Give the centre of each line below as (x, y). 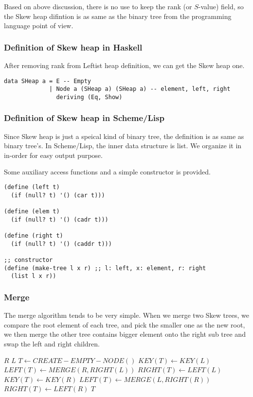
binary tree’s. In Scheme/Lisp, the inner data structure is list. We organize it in (123, 146)
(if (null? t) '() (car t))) (58, 195)
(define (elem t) (32, 212)
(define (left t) (32, 187)
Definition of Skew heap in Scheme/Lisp (84, 118)
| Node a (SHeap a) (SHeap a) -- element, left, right (140, 89)
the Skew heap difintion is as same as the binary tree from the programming (118, 16)
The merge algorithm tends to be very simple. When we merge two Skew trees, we (126, 315)
